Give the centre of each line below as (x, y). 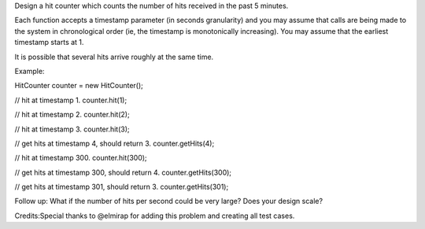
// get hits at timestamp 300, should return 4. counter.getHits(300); (123, 172)
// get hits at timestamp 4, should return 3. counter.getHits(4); (115, 143)
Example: (30, 71)
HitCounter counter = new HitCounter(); (79, 86)
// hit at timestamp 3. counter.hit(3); (72, 129)
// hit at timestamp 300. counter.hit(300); (81, 158)
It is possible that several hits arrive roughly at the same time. (114, 57)
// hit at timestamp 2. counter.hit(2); (72, 115)
